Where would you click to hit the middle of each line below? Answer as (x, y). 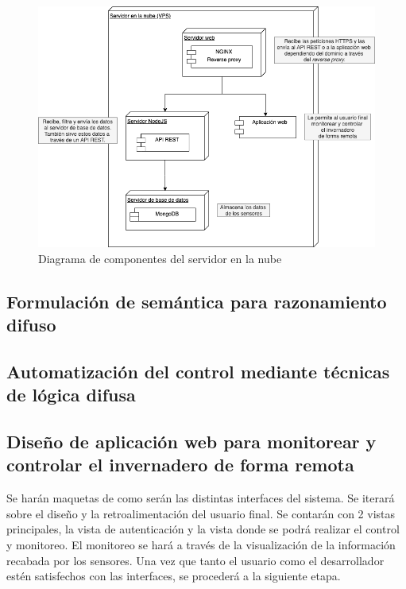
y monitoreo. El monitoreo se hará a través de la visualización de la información (201, 544)
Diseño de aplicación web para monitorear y (191, 441)
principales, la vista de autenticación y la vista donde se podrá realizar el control (203, 529)
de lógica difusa (71, 395)
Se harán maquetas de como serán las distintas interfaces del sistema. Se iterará (201, 498)
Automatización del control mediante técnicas (198, 371)
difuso (31, 324)
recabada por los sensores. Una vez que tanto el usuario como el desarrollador (195, 560)
